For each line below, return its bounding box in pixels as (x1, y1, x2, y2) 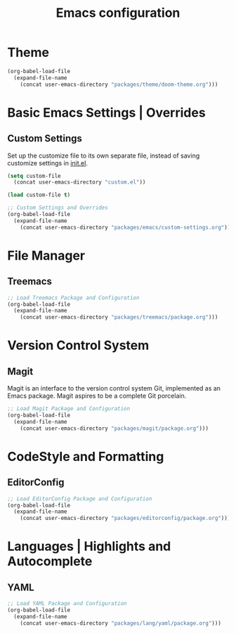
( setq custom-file (7, 172, 61, 179)
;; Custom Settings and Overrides (7, 204, 109, 212)
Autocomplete (7, 554, 93, 569)
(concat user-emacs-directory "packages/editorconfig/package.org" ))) (20, 515, 231, 522)
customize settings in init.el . (7, 158, 88, 167)
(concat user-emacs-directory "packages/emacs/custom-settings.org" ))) (20, 224, 234, 231)
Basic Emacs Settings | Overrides (7, 104, 206, 120)
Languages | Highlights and (7, 538, 171, 554)
